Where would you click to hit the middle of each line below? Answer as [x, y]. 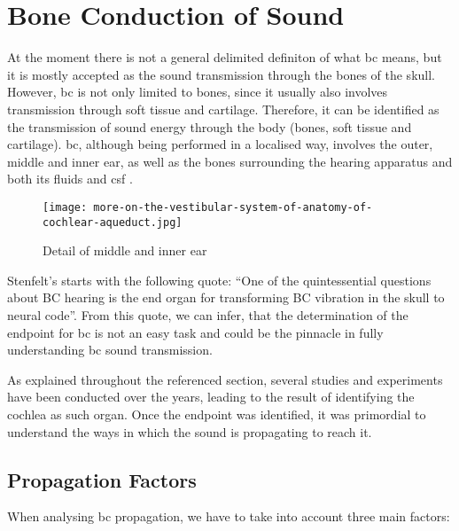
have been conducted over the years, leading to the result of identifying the [211, 397]
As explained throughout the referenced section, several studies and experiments [225, 379]
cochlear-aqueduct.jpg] [113, 222]
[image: [65, 207]
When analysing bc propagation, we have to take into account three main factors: [229, 516]
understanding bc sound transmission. [110, 350]
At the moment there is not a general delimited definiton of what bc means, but [225, 57]
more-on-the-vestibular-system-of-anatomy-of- [233, 207]
